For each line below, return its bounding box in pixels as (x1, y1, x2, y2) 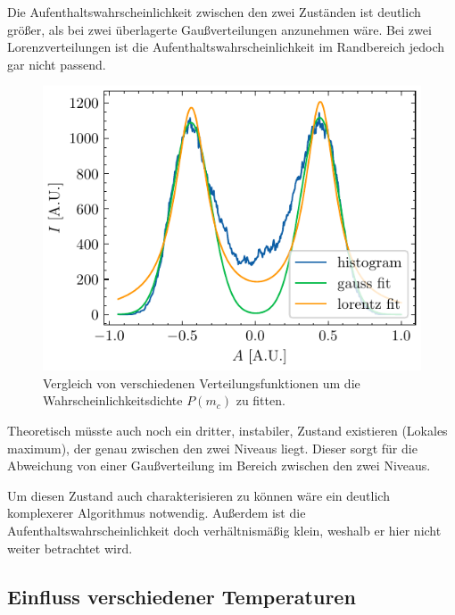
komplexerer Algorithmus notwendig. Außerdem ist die (7, 503, 306, 522)
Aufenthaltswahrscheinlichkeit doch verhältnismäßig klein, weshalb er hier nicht (7, 520, 442, 539)
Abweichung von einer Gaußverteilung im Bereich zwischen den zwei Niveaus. (7, 456, 431, 475)
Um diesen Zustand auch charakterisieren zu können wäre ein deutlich (7, 486, 390, 504)
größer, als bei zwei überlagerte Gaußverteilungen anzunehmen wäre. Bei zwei (7, 20, 432, 38)
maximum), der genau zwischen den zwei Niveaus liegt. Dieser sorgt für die (7, 438, 418, 457)
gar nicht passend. (7, 54, 106, 73)
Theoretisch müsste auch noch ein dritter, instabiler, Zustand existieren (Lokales (7, 420, 448, 439)
